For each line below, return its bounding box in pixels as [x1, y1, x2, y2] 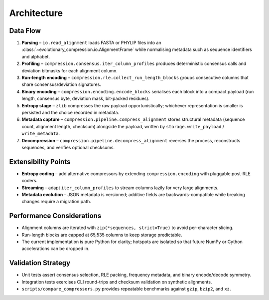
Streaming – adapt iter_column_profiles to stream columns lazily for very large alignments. [21, 185, 219, 191]
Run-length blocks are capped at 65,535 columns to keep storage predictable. [21, 232, 182, 238]
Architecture [9, 7, 63, 18]
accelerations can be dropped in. [21, 246, 90, 252]
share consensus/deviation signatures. [21, 81, 102, 87]
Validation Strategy [9, 259, 71, 267]
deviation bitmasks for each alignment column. [21, 67, 118, 73]
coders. [21, 178, 37, 184]
